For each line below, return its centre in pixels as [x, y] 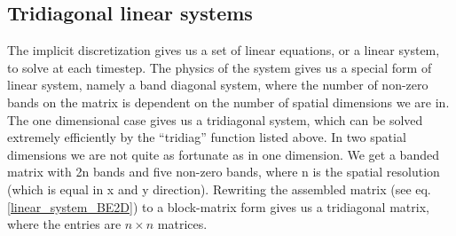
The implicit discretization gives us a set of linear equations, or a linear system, [224, 50]
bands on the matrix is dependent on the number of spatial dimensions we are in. [228, 102]
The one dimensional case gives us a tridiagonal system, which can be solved [215, 119]
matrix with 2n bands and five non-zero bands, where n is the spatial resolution [224, 172]
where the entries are [64, 224]
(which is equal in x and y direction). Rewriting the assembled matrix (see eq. [219, 189]
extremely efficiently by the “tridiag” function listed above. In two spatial [207, 137]
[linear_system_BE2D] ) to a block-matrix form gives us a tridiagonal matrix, [218, 206]
